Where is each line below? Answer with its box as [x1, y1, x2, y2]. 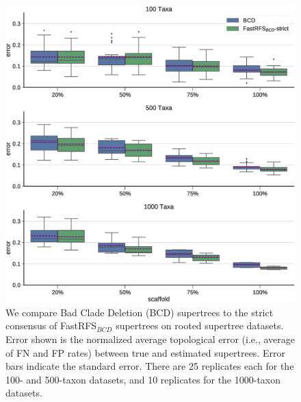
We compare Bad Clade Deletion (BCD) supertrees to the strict [5, 305, 274, 319]
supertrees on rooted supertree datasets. [116, 318, 284, 333]
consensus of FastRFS [5, 318, 97, 333]
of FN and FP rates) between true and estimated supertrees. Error [5, 345, 285, 359]
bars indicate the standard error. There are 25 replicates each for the [5, 359, 294, 373]
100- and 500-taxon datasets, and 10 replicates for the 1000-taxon [5, 372, 281, 386]
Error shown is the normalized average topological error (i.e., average [5, 332, 296, 346]
